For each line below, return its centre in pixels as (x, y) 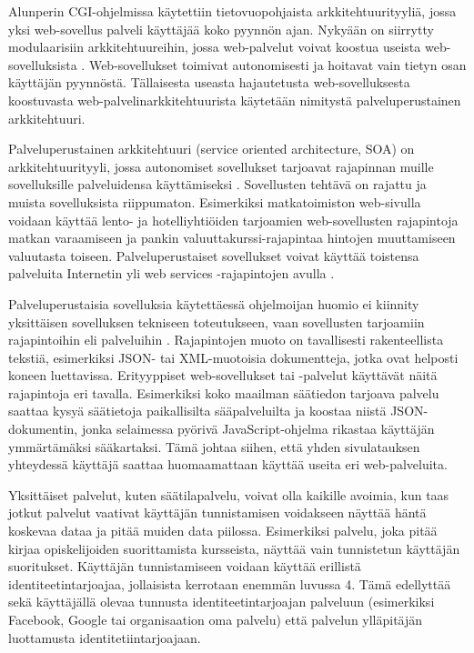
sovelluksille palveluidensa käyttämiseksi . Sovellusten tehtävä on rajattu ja (217, 184)
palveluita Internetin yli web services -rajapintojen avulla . (171, 273)
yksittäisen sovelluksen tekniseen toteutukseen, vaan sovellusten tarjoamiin (217, 321)
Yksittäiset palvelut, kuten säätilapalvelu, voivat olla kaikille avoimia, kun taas (229, 494)
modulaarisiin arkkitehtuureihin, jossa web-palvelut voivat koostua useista (215, 47)
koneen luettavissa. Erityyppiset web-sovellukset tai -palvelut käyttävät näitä (223, 375)
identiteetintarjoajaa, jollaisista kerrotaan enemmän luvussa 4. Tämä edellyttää (230, 583)
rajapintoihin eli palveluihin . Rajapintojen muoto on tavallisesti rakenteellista (226, 340)
